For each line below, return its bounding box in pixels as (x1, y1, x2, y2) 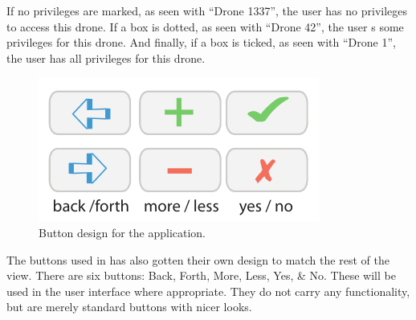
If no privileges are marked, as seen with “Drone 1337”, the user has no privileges (6, 2, 408, 18)
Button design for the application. (39, 224, 206, 240)
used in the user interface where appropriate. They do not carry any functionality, (6, 282, 410, 299)
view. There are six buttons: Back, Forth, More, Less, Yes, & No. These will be (6, 267, 396, 284)
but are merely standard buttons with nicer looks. (6, 298, 252, 315)
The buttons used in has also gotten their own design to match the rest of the (6, 251, 389, 268)
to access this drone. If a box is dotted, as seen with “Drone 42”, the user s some (6, 18, 404, 35)
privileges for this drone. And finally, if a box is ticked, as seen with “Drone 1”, (6, 34, 396, 51)
